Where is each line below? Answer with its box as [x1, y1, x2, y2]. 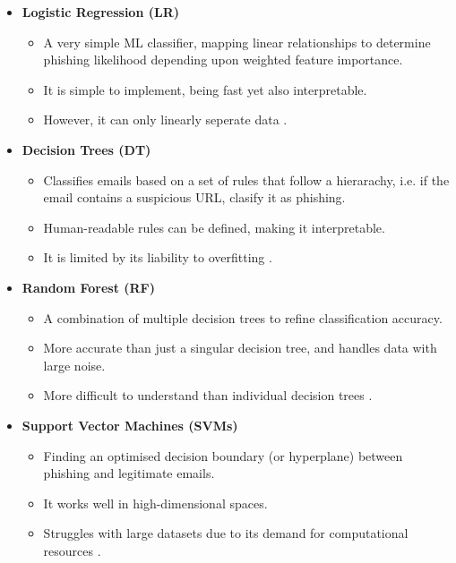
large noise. [43, 355, 106, 374]
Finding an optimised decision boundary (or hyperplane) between [43, 446, 403, 465]
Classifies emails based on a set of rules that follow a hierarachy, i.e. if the [43, 170, 450, 189]
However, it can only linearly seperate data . [43, 110, 288, 129]
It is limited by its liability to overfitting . [43, 248, 272, 267]
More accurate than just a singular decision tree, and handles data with [43, 338, 437, 357]
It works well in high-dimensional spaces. [43, 493, 268, 512]
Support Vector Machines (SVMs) [22, 415, 238, 434]
